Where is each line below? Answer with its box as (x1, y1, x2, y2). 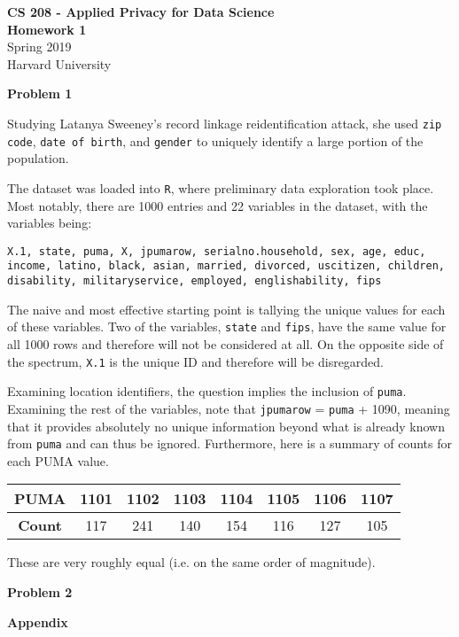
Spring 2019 (7, 37, 72, 56)
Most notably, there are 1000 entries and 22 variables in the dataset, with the (7, 196, 428, 214)
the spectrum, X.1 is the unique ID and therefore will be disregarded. (7, 352, 385, 370)
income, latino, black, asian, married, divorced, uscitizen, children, (7, 260, 445, 273)
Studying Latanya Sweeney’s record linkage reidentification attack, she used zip (7, 113, 442, 132)
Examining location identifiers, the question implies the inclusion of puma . (7, 382, 407, 400)
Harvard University (7, 54, 112, 73)
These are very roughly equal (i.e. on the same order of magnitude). (7, 553, 376, 571)
